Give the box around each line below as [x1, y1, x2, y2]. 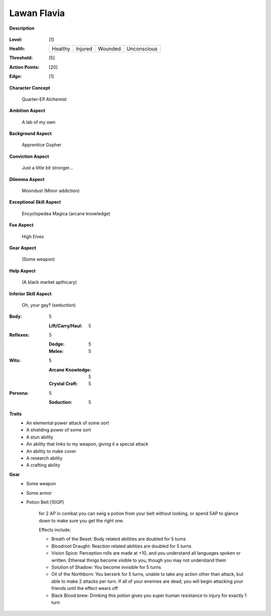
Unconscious [126, 45, 158, 52]
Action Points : [9, 64, 40, 70]
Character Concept [9, 84, 50, 91]
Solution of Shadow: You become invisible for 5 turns [51, 564, 162, 570]
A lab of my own [22, 119, 56, 125]
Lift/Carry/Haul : [49, 322, 83, 329]
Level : [9, 36, 23, 42]
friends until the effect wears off [51, 585, 118, 591]
